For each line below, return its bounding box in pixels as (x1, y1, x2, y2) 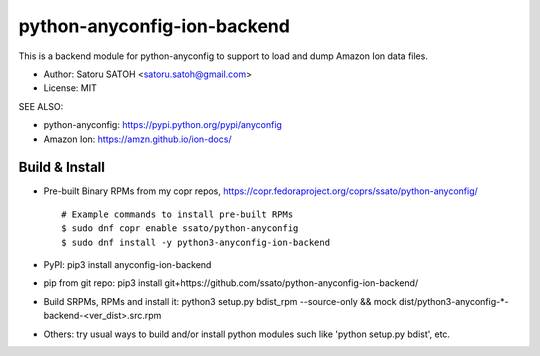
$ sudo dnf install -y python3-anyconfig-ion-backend (61, 236, 330, 248)
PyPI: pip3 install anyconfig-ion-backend (43, 258, 212, 270)
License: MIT (43, 82, 97, 94)
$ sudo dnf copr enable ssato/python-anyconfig (61, 223, 299, 234)
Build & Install (18, 159, 105, 176)
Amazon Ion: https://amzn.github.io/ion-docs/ (43, 133, 232, 145)
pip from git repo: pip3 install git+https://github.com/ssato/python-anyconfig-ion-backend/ (43, 277, 419, 289)
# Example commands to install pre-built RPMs (61, 208, 294, 220)
